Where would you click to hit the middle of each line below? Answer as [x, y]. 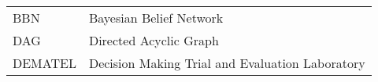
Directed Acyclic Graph [154, 40]
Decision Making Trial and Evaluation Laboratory [227, 63]
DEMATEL [44, 63]
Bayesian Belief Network [156, 18]
